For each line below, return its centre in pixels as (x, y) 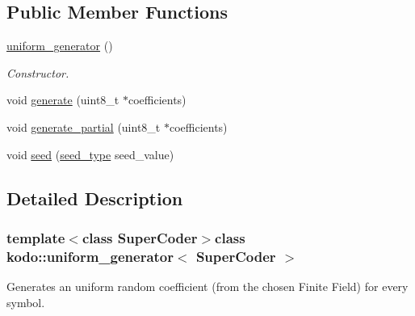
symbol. (26, 302)
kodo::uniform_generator (90, 256)
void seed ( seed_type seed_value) (90, 154)
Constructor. (38, 72)
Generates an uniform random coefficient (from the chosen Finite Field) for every (207, 287)
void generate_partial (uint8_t (84, 126)
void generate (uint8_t (63, 100)
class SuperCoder (140, 237)
